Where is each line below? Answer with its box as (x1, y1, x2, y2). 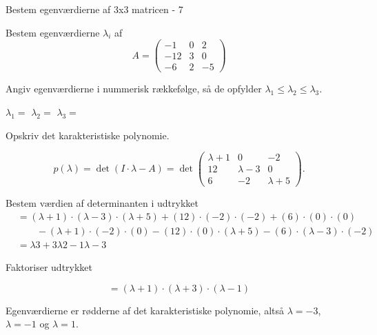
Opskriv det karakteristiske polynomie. (6, 128, 170, 142)
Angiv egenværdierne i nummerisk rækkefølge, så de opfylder (6, 81, 262, 96)
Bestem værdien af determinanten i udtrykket (6, 196, 198, 210)
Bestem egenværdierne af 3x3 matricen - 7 (6, 2, 183, 16)
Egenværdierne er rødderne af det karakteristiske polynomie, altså (6, 303, 284, 317)
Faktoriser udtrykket (6, 259, 93, 274)
